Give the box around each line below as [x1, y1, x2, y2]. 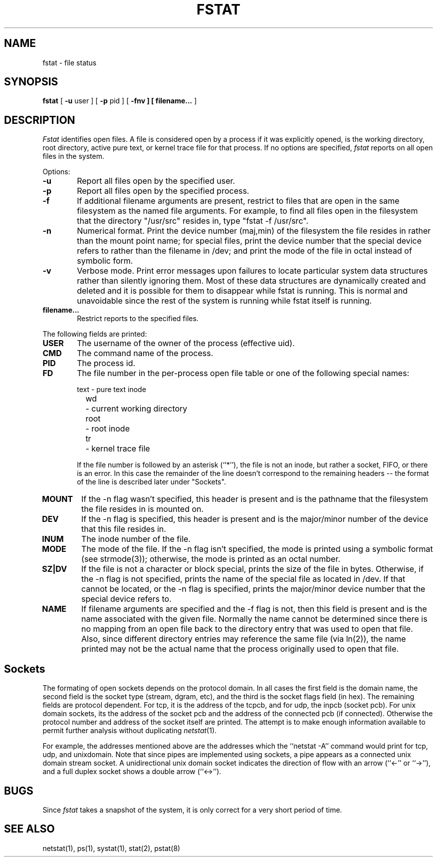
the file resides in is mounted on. [81, 504, 204, 514]
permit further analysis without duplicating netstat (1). [42, 726, 217, 735]
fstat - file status [42, 58, 97, 67]
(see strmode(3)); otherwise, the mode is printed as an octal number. [81, 554, 341, 564]
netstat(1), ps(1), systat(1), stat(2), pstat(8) [42, 844, 181, 853]
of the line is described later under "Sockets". [77, 477, 226, 486]
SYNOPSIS [4, 75, 58, 88]
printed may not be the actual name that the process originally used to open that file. [81, 644, 399, 654]
